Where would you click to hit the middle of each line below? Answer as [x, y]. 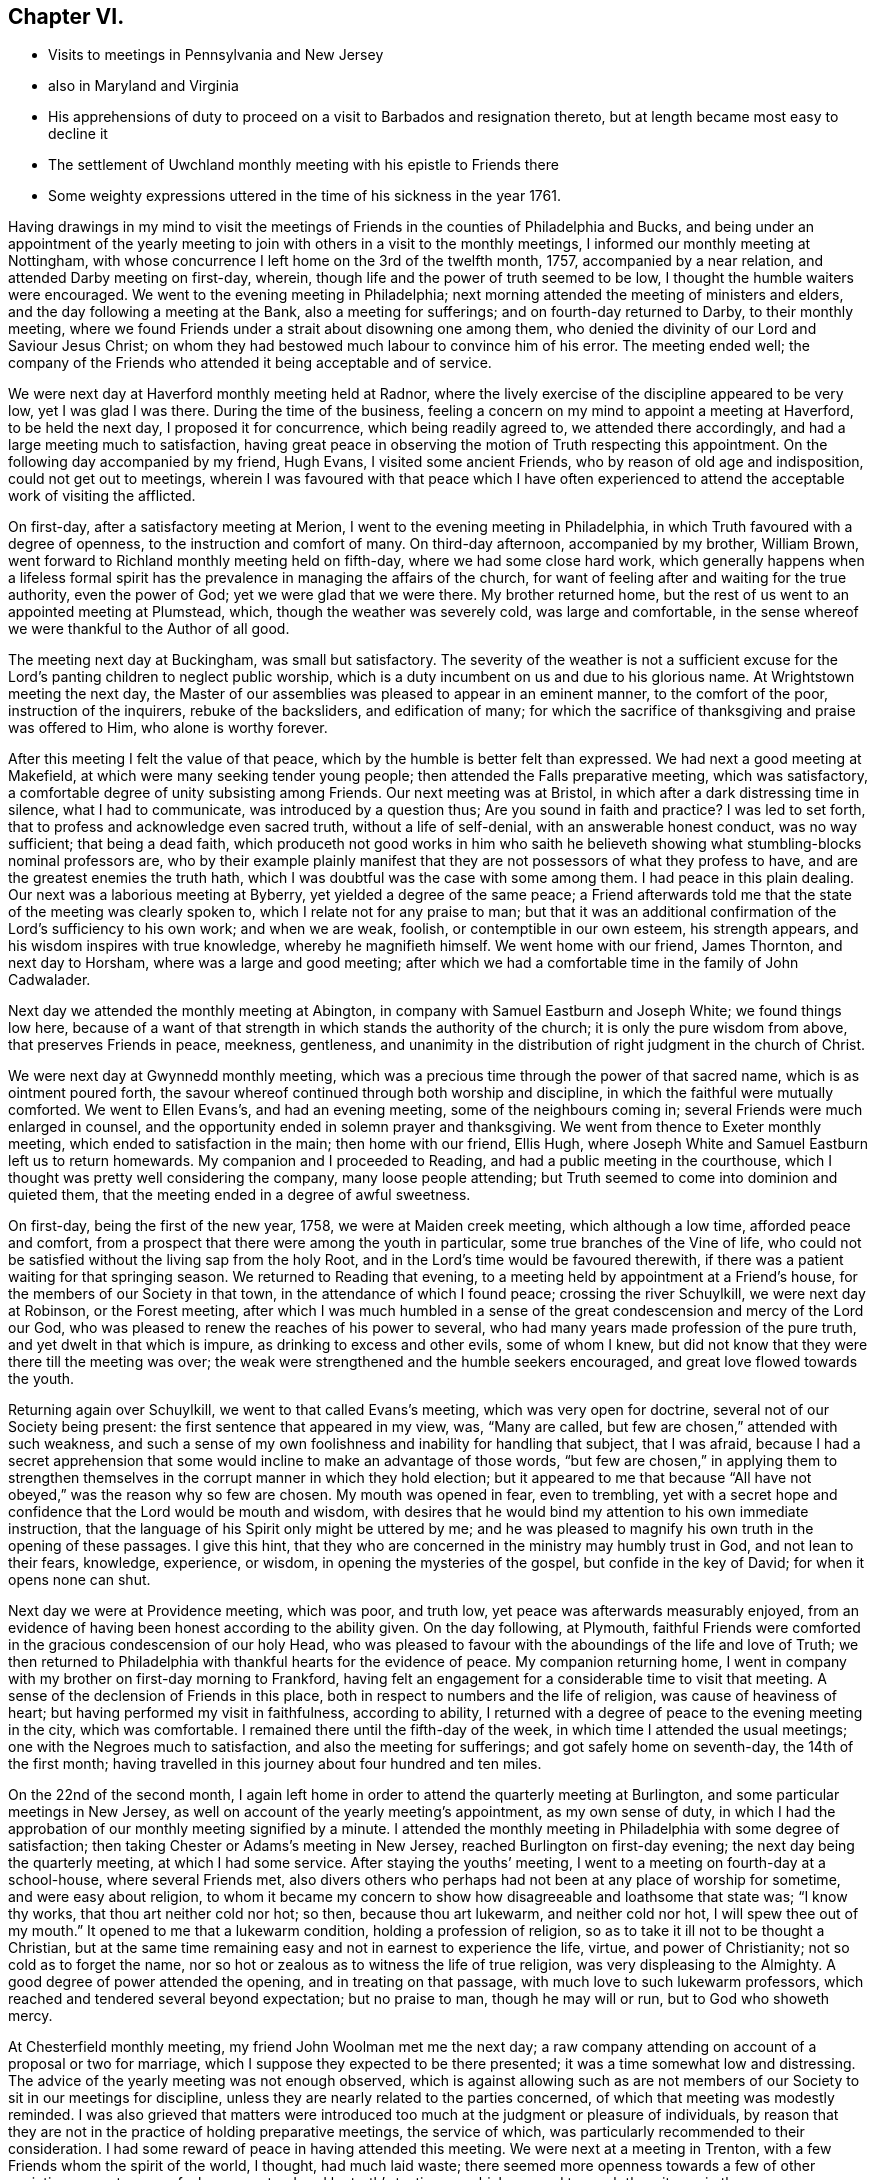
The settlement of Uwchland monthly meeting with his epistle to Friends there [303, 165]
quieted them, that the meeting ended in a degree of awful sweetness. [239, 1195]
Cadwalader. [49, 980]
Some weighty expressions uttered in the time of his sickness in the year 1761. [304, 196]
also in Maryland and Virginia [143, 86]
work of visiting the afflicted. [102, 496]
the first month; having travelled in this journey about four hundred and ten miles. [275, 1764]
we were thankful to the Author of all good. [149, 629]
